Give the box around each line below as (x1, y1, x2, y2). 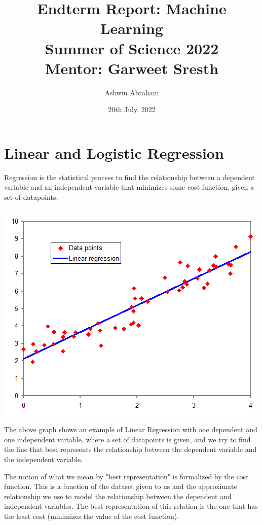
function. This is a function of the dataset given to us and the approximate (4, 481, 237, 492)
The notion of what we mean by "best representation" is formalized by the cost (4, 471, 249, 481)
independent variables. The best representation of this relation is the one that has (4, 501, 258, 511)
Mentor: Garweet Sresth (45, 57, 219, 78)
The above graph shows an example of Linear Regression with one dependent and (4, 424, 257, 435)
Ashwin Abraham (104, 87, 159, 97)
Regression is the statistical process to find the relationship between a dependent (4, 171, 255, 182)
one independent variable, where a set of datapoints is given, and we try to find (4, 434, 251, 444)
